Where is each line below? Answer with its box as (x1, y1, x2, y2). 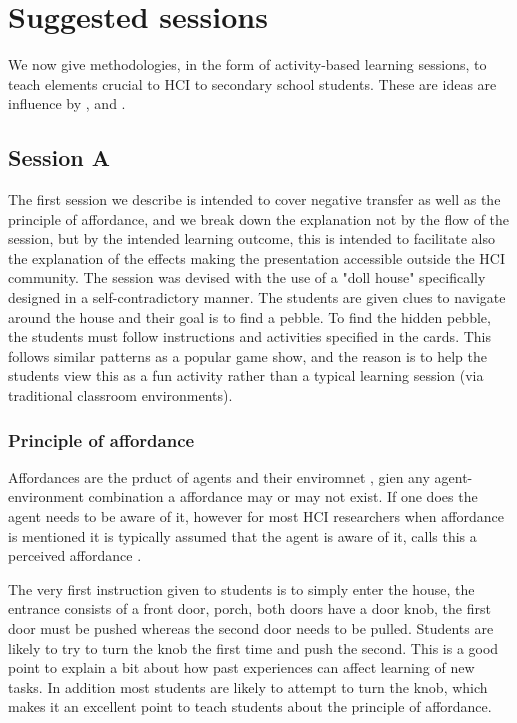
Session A (8, 142, 111, 173)
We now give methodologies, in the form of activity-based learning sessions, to (8, 54, 487, 75)
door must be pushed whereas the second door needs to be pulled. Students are (8, 618, 494, 639)
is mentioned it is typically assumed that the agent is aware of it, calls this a (8, 525, 477, 546)
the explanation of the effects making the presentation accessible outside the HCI (8, 247, 505, 268)
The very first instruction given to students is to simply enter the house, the (8, 578, 475, 599)
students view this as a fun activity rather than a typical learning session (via (8, 365, 484, 386)
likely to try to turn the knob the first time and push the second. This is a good (8, 637, 499, 658)
